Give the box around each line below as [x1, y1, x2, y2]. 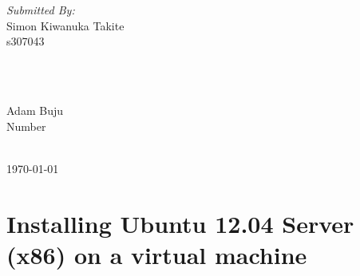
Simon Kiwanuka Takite [6, 17, 125, 34]
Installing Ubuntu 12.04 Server [6, 207, 354, 239]
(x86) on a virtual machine [6, 238, 307, 270]
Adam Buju [6, 101, 63, 118]
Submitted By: [6, 2, 75, 18]
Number [6, 117, 46, 134]
